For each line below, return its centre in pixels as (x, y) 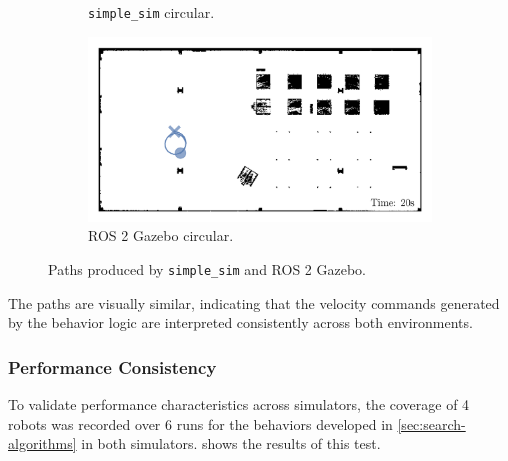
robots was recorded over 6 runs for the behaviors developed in (200, 423)
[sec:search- (431, 423)
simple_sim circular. (151, 12)
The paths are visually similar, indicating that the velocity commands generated (254, 302)
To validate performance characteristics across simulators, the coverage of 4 (239, 404)
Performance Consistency (112, 366)
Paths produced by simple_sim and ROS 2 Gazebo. (207, 268)
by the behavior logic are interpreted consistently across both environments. (240, 322)
